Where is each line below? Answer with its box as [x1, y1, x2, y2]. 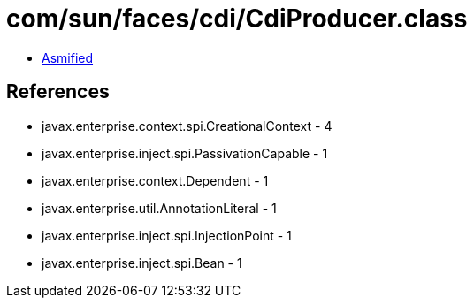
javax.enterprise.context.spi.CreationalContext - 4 [42, 118, 333, 133]
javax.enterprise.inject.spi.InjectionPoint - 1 [42, 227, 292, 243]
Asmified [42, 50, 94, 65]
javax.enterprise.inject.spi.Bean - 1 [42, 255, 242, 271]
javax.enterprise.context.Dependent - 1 [42, 172, 269, 188]
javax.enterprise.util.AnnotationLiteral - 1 [42, 200, 277, 216]
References [6, 80, 110, 103]
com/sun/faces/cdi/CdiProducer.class [6, 4, 468, 34]
